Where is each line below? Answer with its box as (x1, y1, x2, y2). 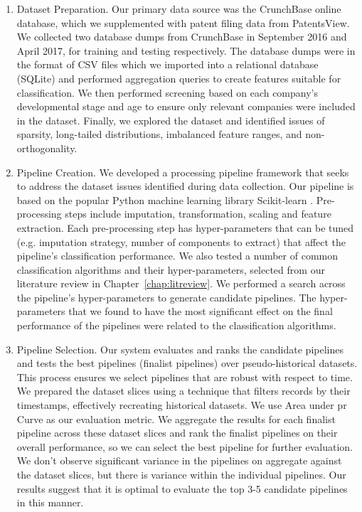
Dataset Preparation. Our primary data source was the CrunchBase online (16, 1, 341, 16)
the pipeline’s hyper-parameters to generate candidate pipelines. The (16, 289, 316, 304)
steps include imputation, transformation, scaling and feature (65, 206, 331, 221)
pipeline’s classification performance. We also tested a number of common (16, 248, 339, 263)
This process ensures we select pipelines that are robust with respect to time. (16, 369, 353, 384)
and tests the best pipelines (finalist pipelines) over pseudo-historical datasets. (16, 356, 358, 370)
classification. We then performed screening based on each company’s (16, 85, 319, 100)
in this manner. (16, 495, 84, 510)
